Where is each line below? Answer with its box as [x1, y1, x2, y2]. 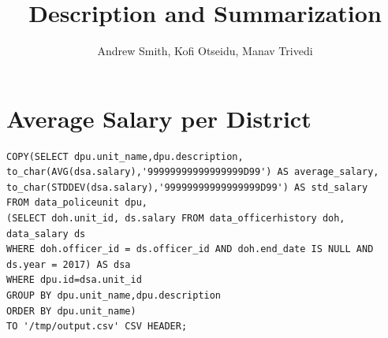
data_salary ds [6, 228, 86, 240]
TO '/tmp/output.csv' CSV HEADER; [6, 321, 188, 332]
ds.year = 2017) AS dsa [6, 258, 131, 270]
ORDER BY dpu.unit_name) [6, 305, 136, 317]
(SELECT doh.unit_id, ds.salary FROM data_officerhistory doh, [6, 213, 345, 225]
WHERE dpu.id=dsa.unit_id [6, 274, 142, 286]
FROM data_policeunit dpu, [6, 197, 147, 209]
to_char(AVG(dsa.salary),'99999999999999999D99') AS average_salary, [6, 166, 379, 178]
